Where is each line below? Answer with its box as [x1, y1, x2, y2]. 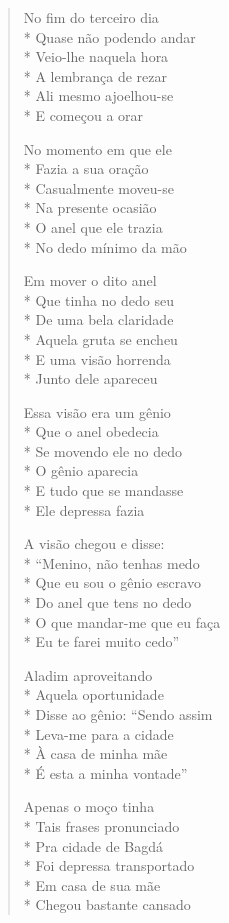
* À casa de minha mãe [23, 743, 168, 764]
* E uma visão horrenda [23, 348, 171, 369]
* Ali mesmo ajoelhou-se [23, 85, 174, 106]
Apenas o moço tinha [23, 796, 155, 817]
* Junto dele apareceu [23, 368, 158, 389]
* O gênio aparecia [23, 460, 139, 481]
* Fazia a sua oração [23, 158, 149, 179]
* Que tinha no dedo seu [23, 289, 174, 310]
